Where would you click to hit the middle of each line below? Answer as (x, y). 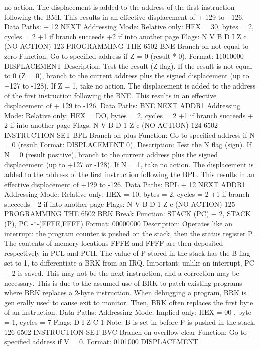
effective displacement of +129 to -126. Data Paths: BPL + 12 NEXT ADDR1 (125, 184)
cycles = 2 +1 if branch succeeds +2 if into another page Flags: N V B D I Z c (125, 36)
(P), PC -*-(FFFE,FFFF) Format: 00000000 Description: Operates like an (118, 224)
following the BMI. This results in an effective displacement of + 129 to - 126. (124, 16)
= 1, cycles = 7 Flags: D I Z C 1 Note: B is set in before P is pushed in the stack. (130, 322)
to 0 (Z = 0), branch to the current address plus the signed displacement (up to (127, 76)
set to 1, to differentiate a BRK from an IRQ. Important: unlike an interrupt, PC (129, 263)
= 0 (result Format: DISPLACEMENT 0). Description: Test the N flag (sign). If (128, 145)
